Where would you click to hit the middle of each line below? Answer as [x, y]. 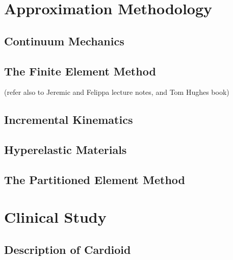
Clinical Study [55, 217]
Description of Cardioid [68, 250]
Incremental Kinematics [69, 120]
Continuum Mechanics [64, 41]
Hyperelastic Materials [66, 150]
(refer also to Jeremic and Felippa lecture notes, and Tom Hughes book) [117, 92]
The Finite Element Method [80, 71]
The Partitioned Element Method [95, 179]
